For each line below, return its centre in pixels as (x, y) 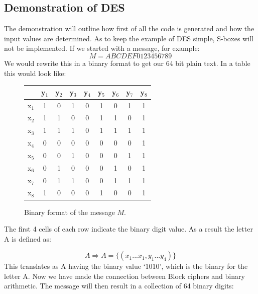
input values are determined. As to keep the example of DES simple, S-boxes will (129, 38)
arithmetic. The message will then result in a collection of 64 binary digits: (119, 286)
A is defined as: (28, 238)
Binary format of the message (70, 212)
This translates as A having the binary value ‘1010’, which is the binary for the (126, 266)
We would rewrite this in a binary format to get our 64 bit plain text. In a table (127, 63)
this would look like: (35, 73)
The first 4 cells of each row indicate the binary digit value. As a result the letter (128, 229)
